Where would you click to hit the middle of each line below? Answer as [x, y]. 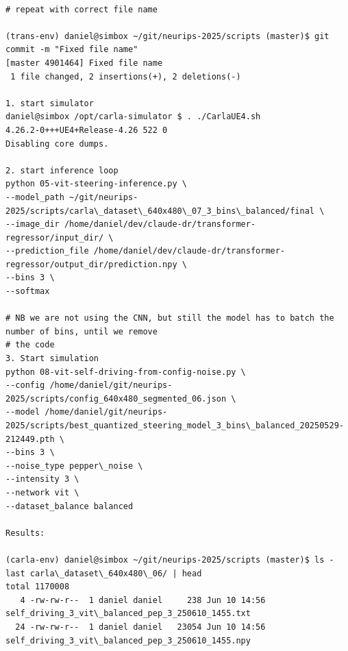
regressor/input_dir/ [55, 237]
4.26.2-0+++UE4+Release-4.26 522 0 [87, 130]
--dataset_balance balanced [70, 506]
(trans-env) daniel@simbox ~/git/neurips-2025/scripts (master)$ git [167, 36]
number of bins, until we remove [82, 331]
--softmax [28, 292]
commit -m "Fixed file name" [72, 50]
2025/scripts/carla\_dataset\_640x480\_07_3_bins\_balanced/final [160, 211]
